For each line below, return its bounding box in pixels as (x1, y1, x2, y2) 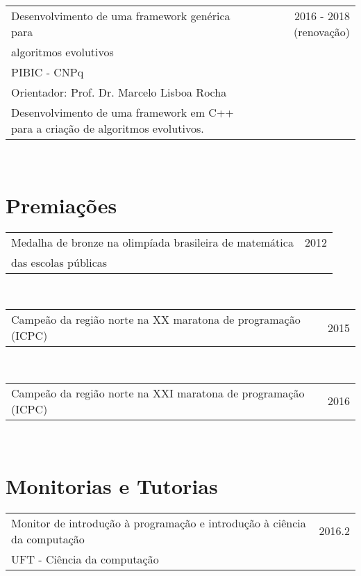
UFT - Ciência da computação (11, 550, 159, 567)
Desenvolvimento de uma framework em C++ (11, 104, 234, 120)
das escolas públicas (11, 254, 108, 270)
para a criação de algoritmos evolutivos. (11, 120, 204, 136)
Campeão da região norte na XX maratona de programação (11, 311, 301, 328)
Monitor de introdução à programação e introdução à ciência (11, 514, 306, 531)
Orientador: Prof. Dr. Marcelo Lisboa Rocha (11, 84, 227, 100)
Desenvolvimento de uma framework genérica (11, 8, 230, 24)
